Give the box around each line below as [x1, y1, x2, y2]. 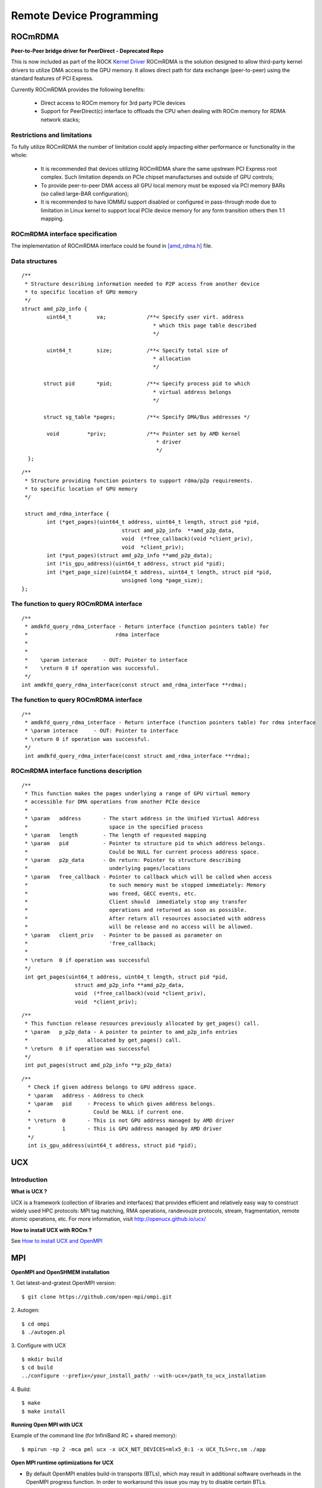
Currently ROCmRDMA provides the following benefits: [11, 86, 146, 93]
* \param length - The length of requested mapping [24, 831, 207, 839]
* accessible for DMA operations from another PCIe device [24, 798, 200, 805]
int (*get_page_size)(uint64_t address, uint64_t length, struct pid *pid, [46, 568, 273, 576]
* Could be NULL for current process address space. [24, 848, 260, 855]
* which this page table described [153, 322, 257, 329]
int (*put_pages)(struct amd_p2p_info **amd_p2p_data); [46, 552, 213, 559]
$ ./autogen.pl [21, 1328, 66, 1336]
